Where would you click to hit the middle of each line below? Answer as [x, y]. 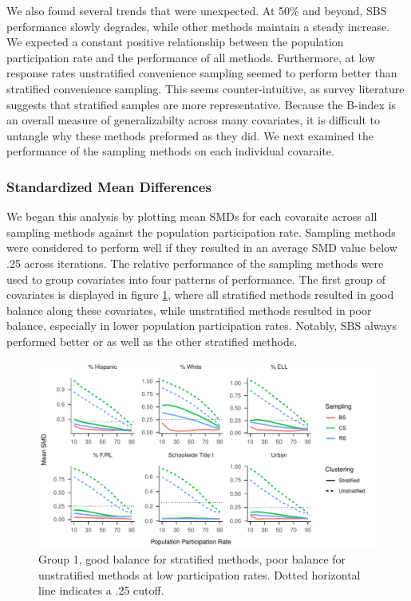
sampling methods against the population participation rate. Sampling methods [201, 232]
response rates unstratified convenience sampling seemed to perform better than [202, 73]
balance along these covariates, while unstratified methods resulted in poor [189, 310]
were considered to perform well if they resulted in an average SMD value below [202, 247]
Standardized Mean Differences [109, 186]
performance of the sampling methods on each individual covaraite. [170, 151]
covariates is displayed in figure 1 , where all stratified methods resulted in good [200, 295]
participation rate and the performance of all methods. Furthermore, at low [191, 57]
